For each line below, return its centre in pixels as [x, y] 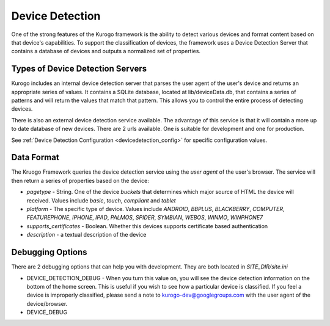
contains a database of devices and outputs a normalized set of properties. [106, 51]
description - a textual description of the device [86, 235]
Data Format [35, 157]
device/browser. [47, 303]
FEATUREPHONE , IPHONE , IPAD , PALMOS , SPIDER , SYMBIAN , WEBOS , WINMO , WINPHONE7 [145, 218]
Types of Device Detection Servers [79, 69]
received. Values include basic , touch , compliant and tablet [101, 200]
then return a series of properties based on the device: [80, 180]
